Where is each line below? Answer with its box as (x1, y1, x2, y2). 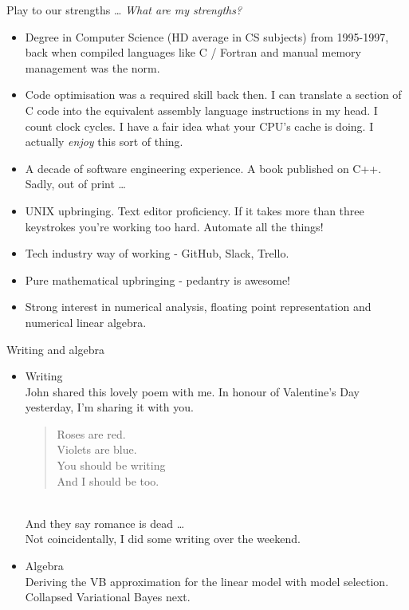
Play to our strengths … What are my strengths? (6, 2, 242, 18)
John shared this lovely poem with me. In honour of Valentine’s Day (25, 383, 360, 399)
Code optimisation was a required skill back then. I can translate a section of (25, 86, 402, 103)
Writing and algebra (6, 340, 105, 357)
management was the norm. (25, 59, 160, 76)
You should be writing (57, 457, 166, 474)
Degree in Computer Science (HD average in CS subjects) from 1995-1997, (25, 28, 389, 45)
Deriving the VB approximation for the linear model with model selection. (25, 573, 389, 589)
